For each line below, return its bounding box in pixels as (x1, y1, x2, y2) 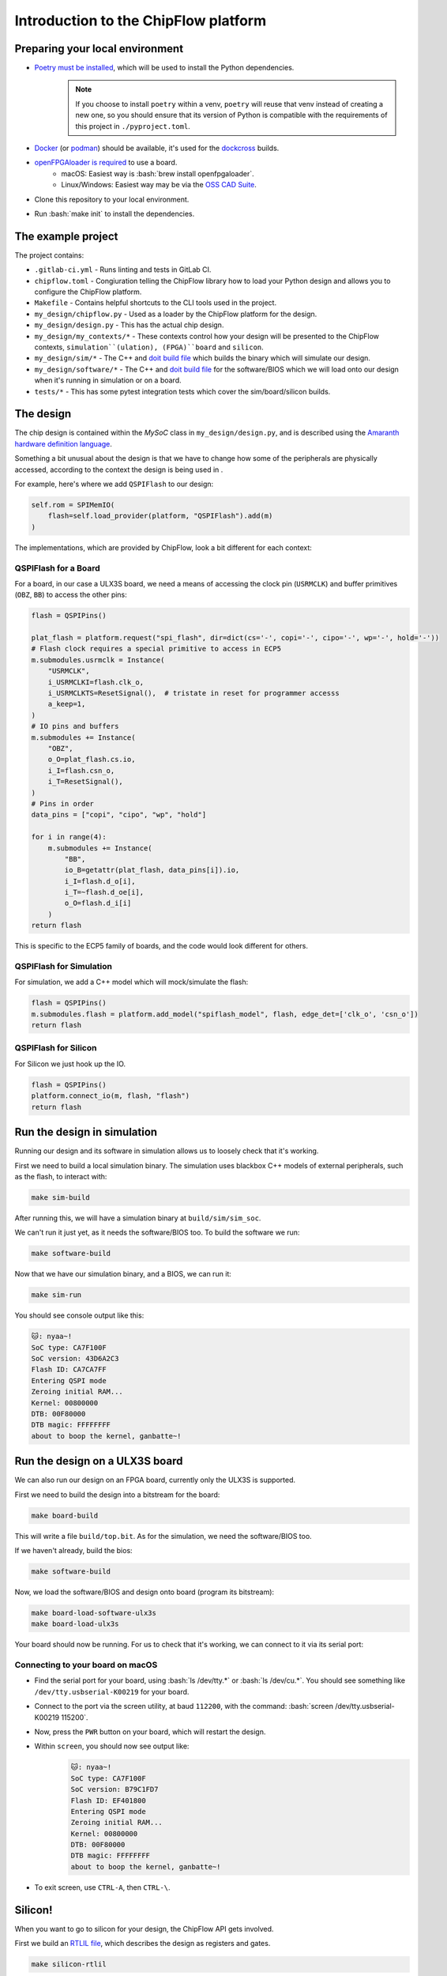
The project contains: (14, 250, 85, 260)
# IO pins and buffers (31, 722, 119, 731)
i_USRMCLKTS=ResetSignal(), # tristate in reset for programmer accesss (47, 688, 340, 698)
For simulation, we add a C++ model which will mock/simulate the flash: (14, 977, 249, 987)
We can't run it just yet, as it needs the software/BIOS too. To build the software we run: (14, 1227, 300, 1237)
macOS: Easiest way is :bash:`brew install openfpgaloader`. (61, 168, 254, 178)
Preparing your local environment (14, 42, 184, 55)
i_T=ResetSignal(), (47, 777, 124, 786)
